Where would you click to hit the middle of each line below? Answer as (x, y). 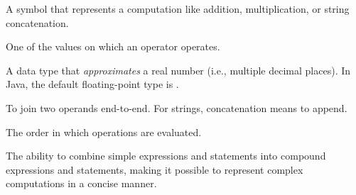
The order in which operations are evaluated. (104, 132)
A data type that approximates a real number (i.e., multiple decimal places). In (178, 70)
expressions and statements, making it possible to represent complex (155, 169)
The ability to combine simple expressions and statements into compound (166, 156)
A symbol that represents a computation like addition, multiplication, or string (178, 9)
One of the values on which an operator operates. (113, 46)
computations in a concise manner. (81, 183)
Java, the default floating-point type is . (92, 84)
